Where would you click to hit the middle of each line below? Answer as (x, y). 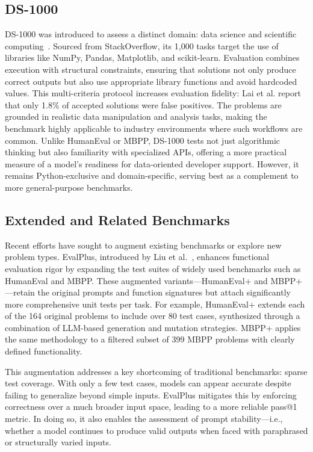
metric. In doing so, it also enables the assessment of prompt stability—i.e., (144, 419)
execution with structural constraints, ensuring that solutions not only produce (150, 69)
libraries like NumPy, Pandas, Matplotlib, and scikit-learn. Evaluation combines (152, 57)
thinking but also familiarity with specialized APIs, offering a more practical (146, 152)
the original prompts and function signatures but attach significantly (164, 292)
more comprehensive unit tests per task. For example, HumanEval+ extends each (155, 304)
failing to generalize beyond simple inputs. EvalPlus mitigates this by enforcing (151, 395)
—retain (20, 292)
